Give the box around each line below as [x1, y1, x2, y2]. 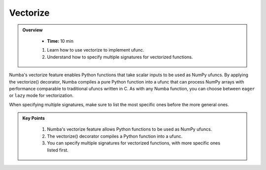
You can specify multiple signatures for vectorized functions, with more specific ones [47, 140, 221, 146]
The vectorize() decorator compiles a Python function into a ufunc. [47, 133, 183, 139]
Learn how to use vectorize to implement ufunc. [47, 47, 144, 53]
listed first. [47, 147, 69, 153]
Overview [22, 27, 43, 33]
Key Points [22, 115, 45, 121]
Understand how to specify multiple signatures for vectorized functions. [47, 54, 193, 60]
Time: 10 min [47, 38, 74, 44]
